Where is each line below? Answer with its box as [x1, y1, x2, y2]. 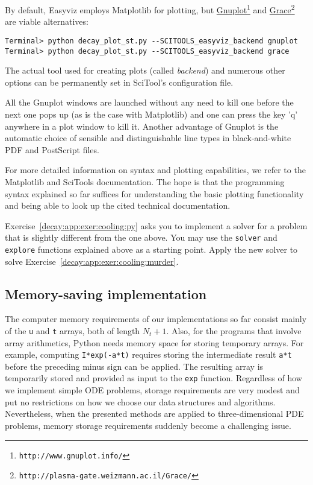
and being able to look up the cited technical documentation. [5, 199, 231, 212]
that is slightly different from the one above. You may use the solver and [5, 231, 277, 244]
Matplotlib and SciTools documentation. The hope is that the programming [5, 175, 285, 188]
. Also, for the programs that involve [166, 324, 302, 337]
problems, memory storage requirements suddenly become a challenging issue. [5, 419, 291, 431]
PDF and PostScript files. [5, 143, 99, 156]
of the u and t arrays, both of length [5, 324, 140, 337]
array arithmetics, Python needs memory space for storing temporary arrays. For [5, 336, 304, 349]
